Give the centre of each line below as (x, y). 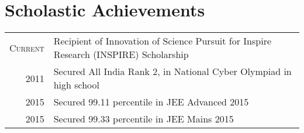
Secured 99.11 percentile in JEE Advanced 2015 (151, 102)
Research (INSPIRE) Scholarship (121, 54)
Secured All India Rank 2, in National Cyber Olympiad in (172, 71)
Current (27, 47)
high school (77, 85)
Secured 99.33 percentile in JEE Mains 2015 (144, 119)
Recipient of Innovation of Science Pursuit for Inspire (163, 41)
